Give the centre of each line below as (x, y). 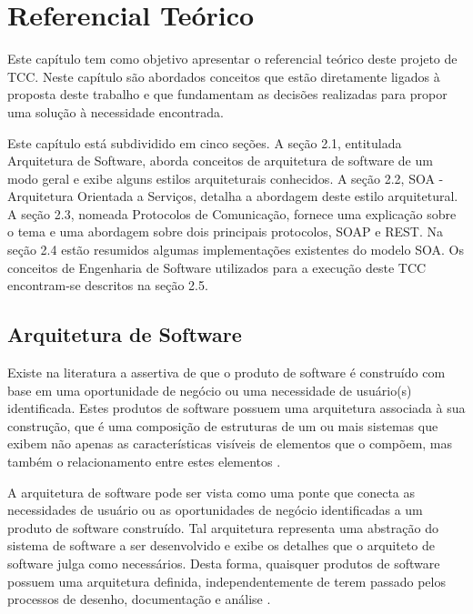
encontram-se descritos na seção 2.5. (108, 285)
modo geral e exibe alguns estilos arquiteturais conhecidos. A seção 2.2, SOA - (226, 178)
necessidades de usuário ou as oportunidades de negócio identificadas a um (215, 510)
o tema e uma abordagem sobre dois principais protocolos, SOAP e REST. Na (225, 232)
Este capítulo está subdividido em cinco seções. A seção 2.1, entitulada (205, 142)
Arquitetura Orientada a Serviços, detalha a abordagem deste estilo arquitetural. (233, 196)
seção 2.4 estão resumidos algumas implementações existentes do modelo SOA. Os (236, 250)
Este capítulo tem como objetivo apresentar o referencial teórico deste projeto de (232, 59)
